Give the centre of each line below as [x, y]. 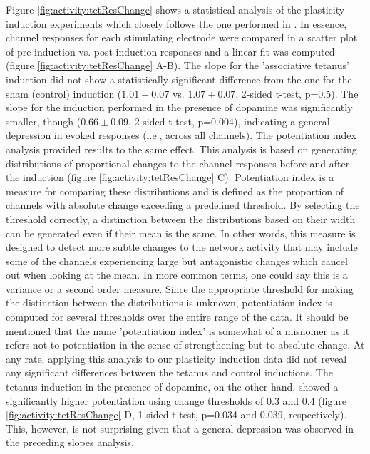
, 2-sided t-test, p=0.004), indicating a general [229, 121]
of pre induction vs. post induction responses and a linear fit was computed [170, 51]
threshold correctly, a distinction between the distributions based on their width [181, 218]
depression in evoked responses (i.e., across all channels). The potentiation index [181, 135]
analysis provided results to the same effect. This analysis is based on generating [181, 149]
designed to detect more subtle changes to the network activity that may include [182, 247]
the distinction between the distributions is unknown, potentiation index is [169, 303]
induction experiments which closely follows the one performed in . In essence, [176, 23]
